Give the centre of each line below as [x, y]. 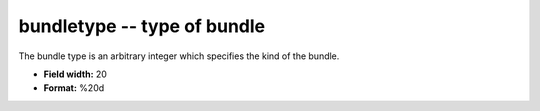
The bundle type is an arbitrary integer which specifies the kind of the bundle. [179, 56]
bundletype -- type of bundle [142, 26]
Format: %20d [74, 88]
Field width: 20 [75, 74]
